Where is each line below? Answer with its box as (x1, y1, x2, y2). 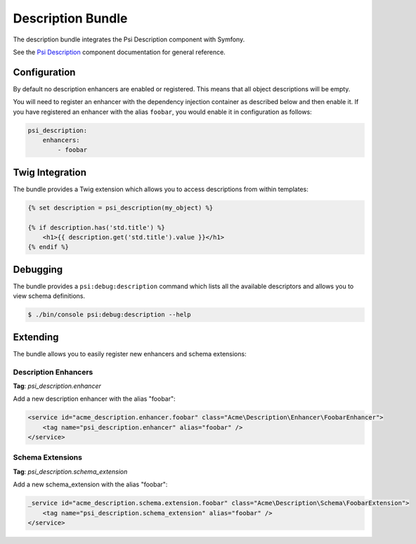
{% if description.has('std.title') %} (27, 224, 165, 231)
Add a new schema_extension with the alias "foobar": (13, 480, 168, 488)
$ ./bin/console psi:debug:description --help (27, 311, 191, 319)
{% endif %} (27, 243, 70, 251)
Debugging (13, 264, 63, 276)
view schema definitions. (13, 292, 86, 300)
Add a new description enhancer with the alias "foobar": (13, 394, 176, 403)
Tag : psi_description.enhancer (13, 382, 101, 390)
